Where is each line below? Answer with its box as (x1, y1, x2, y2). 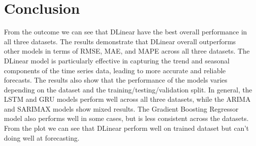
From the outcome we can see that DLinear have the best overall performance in (4, 27, 247, 37)
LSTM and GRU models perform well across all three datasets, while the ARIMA (4, 94, 251, 104)
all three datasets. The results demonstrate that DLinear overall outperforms (4, 36, 236, 46)
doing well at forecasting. (4, 132, 80, 143)
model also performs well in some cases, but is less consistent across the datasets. (4, 113, 249, 123)
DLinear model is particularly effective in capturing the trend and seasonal (4, 55, 230, 65)
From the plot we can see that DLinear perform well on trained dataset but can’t (4, 123, 249, 133)
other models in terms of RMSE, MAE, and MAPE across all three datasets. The (4, 46, 250, 56)
